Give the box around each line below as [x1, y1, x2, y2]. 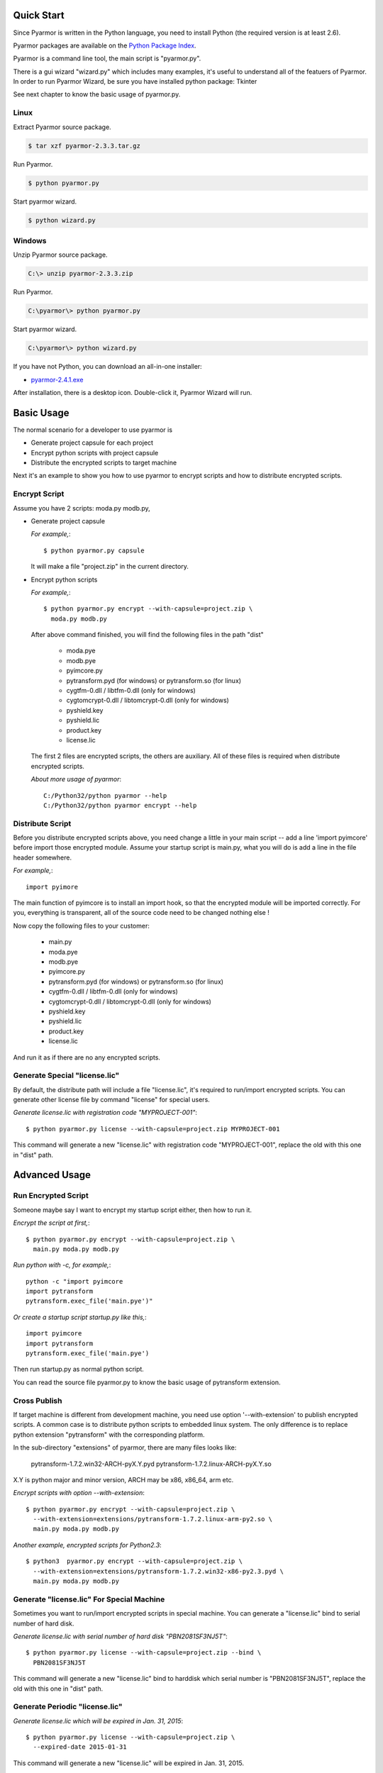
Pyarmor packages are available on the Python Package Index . [13, 41, 196, 50]
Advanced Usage [13, 1169, 91, 1181]
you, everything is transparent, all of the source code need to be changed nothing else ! [13, 908, 270, 917]
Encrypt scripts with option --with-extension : [13, 1489, 145, 1497]
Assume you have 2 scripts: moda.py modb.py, [13, 504, 150, 512]
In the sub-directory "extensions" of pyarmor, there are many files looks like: [13, 1443, 237, 1452]
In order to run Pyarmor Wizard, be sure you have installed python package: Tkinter [13, 77, 257, 86]
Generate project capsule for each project [30, 438, 154, 447]
